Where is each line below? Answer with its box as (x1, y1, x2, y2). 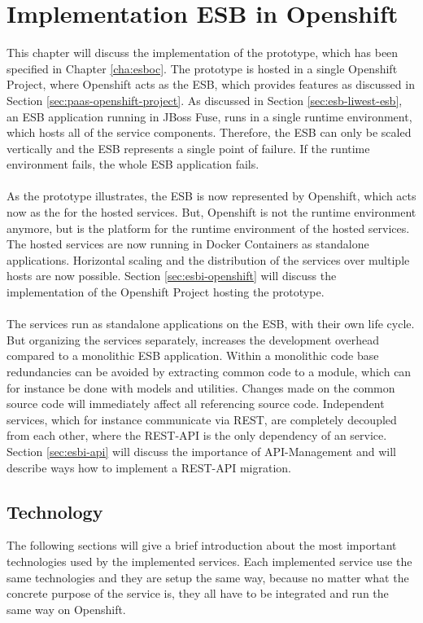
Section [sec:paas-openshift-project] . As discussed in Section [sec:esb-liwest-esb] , (7, 91, 403, 108)
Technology (7, 498, 103, 524)
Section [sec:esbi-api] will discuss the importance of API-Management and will (7, 442, 396, 459)
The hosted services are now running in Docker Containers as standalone (7, 235, 369, 252)
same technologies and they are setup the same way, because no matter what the (7, 568, 409, 586)
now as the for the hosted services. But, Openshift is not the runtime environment (7, 204, 416, 221)
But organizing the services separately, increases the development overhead (7, 331, 380, 348)
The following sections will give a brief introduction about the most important (7, 537, 397, 554)
